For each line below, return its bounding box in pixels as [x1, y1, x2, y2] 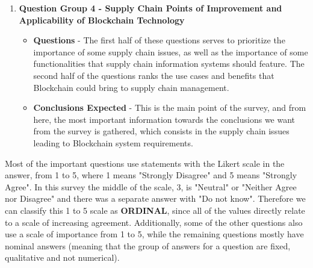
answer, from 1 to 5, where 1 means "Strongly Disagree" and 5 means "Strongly [5, 169, 297, 181]
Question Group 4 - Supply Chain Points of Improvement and [19, 2, 282, 14]
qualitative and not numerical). [5, 251, 120, 264]
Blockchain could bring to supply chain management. [33, 81, 229, 93]
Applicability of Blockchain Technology [19, 13, 185, 26]
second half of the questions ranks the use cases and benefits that [33, 69, 274, 81]
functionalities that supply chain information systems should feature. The [33, 57, 305, 70]
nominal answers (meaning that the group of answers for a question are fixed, [5, 239, 291, 252]
